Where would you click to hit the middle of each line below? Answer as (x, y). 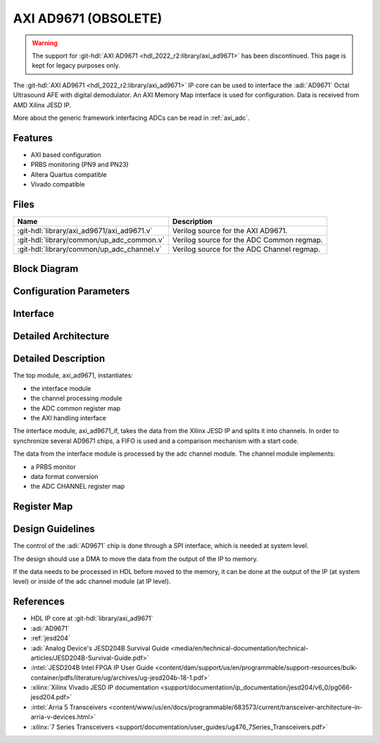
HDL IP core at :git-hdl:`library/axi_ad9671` (92, 618)
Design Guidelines (54, 529)
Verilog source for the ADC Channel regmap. (246, 249)
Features (33, 138)
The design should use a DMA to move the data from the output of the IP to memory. (135, 558)
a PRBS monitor (53, 467)
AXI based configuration (66, 154)
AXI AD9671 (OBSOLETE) (88, 18)
